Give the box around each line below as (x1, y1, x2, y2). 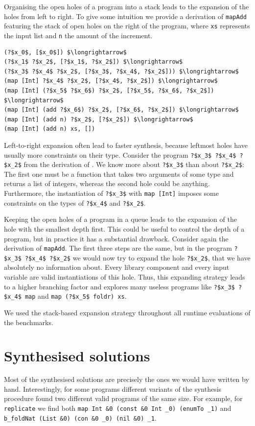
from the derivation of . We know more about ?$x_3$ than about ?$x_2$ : (23, 159, 244, 169)
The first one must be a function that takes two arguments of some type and (4, 168, 234, 179)
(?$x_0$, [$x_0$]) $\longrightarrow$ (4, 48, 127, 56)
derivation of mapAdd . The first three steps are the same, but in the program (4, 243, 232, 253)
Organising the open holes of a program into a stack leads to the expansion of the (4, 1, 249, 11)
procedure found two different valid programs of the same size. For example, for (4, 393, 243, 403)
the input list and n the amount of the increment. (4, 30, 153, 40)
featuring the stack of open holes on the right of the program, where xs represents (4, 21, 250, 31)
